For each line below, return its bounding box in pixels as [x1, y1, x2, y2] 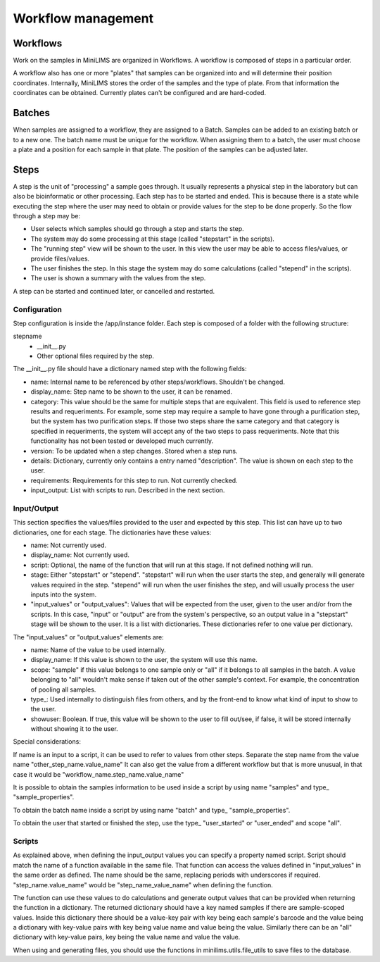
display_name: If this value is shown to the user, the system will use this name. [30, 656, 258, 664]
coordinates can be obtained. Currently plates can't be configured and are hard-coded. [13, 89, 267, 97]
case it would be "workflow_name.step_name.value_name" [13, 770, 184, 778]
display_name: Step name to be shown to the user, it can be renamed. [30, 387, 232, 396]
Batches [13, 107, 51, 119]
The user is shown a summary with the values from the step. [30, 274, 206, 282]
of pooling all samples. [30, 685, 96, 694]
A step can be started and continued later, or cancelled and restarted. [13, 287, 215, 295]
